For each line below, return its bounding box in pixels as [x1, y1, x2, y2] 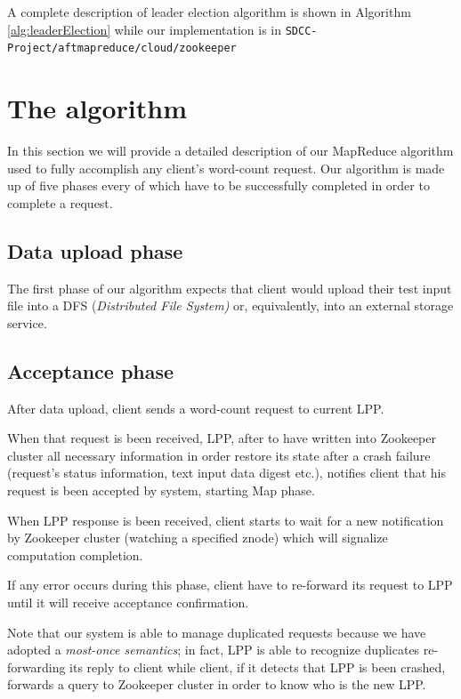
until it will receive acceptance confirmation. [7, 592, 249, 611]
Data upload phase [7, 237, 183, 264]
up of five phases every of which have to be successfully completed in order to [7, 176, 430, 195]
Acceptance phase [7, 357, 174, 384]
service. [7, 313, 47, 332]
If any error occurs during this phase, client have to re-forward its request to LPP [7, 575, 453, 594]
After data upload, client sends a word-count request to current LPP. [7, 398, 384, 417]
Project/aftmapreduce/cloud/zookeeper [7, 42, 237, 55]
